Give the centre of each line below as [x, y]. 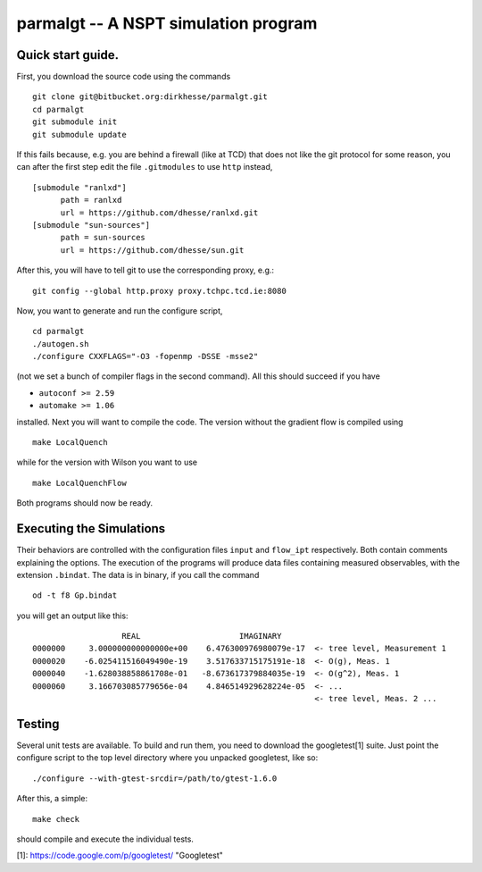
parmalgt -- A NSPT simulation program [167, 23]
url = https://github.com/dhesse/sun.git [152, 250]
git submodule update [79, 134]
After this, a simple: [52, 799]
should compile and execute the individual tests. [105, 839]
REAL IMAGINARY [202, 636]
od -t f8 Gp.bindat [75, 595]
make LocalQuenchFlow [79, 483]
